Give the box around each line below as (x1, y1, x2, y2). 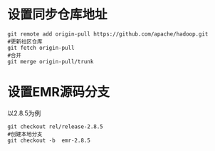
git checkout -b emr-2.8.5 (7, 137, 91, 144)
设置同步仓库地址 (7, 6, 108, 23)
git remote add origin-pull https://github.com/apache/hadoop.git (7, 30, 209, 38)
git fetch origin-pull (7, 44, 75, 51)
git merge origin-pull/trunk (7, 58, 94, 65)
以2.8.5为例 (7, 108, 41, 118)
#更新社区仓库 (7, 38, 43, 45)
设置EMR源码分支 (7, 84, 110, 100)
